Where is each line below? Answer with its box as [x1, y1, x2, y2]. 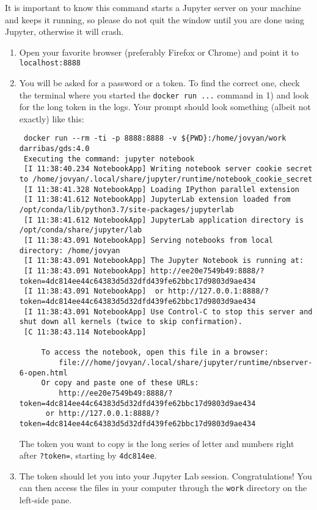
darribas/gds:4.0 [19, 144, 90, 153]
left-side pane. [19, 493, 72, 506]
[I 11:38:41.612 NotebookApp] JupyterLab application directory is [23, 215, 304, 224]
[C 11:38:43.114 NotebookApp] [23, 327, 147, 336]
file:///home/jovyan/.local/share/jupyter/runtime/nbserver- [59, 358, 313, 367]
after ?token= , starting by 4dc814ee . [19, 449, 157, 462]
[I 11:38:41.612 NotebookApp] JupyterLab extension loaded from [23, 195, 291, 204]
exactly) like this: [19, 112, 84, 125]
